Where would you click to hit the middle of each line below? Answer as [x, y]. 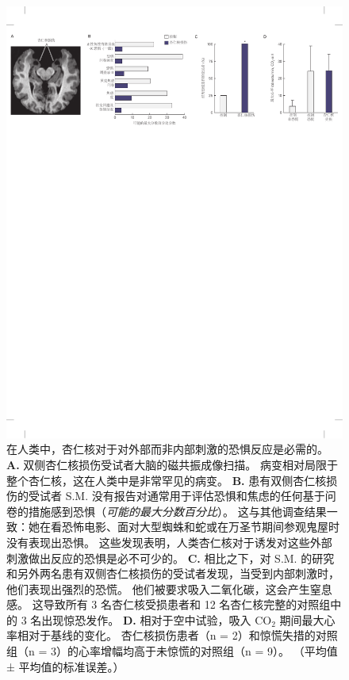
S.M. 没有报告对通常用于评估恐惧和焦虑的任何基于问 [201, 496]
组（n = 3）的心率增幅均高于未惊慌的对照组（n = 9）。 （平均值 [172, 651]
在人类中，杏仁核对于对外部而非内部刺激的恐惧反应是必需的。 [167, 449]
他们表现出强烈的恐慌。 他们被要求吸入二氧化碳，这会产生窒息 [169, 588]
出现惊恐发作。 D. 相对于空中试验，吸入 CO [157, 619]
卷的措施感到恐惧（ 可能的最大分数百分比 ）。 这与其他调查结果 [167, 511]
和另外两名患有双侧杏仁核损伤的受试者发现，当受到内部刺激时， [173, 573]
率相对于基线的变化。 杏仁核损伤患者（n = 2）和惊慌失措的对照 [172, 635]
